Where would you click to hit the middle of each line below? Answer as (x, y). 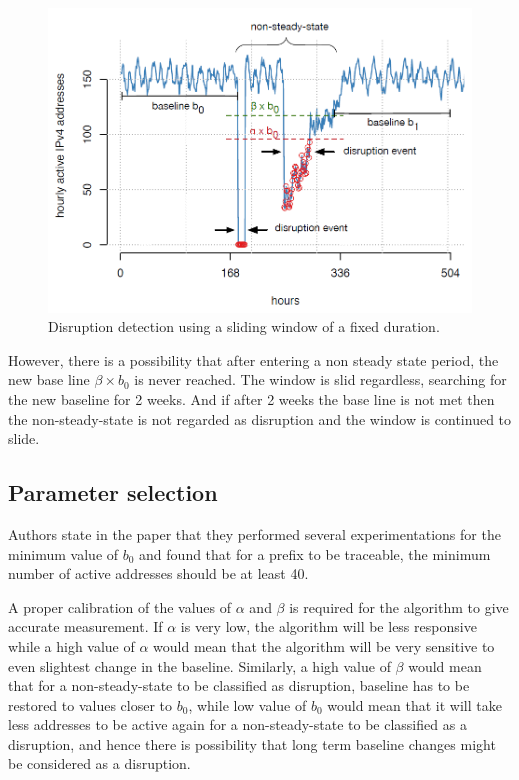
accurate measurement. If (85, 626)
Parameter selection (113, 492)
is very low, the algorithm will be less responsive (328, 626)
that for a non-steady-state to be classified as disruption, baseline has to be (239, 685)
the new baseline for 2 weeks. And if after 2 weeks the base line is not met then (251, 398)
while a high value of (71, 645)
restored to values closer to (90, 704)
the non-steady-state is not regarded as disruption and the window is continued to (260, 418)
